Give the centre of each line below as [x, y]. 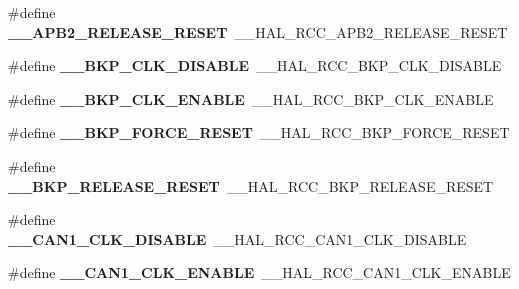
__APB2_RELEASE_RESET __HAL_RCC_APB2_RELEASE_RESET [258, 31]
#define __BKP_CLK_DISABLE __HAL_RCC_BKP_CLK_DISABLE [255, 65]
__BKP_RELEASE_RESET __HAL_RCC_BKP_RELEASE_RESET [251, 185]
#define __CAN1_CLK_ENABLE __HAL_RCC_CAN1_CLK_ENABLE [259, 272]
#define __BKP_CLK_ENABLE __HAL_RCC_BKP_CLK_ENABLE [251, 98]
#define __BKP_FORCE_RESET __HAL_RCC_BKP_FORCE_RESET [259, 132]
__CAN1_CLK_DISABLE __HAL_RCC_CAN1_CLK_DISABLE [237, 238]
